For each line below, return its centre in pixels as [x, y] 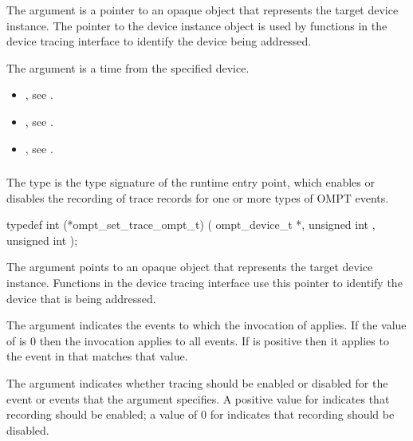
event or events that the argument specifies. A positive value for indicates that [198, 398]
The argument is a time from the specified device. [128, 67]
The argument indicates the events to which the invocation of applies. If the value [206, 325]
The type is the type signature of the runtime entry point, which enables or [191, 182]
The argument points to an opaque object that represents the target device [190, 267]
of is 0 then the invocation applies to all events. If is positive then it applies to [198, 340]
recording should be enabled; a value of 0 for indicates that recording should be [201, 414]
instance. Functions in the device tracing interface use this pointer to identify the [205, 283]
